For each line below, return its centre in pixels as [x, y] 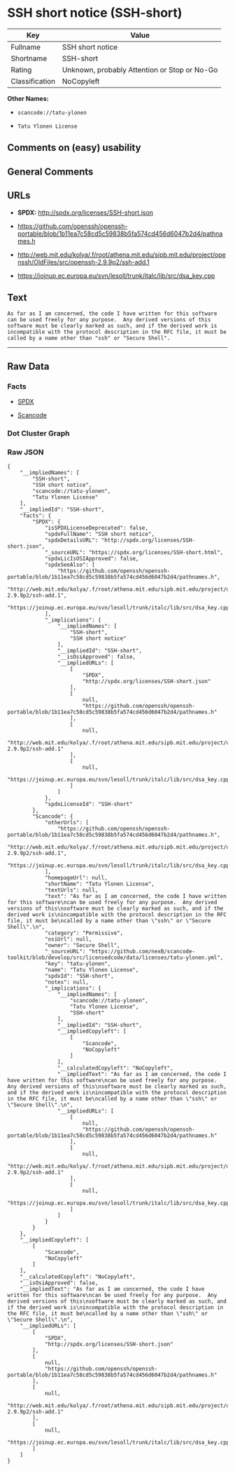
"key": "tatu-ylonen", [78, 964]
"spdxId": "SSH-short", [79, 976]
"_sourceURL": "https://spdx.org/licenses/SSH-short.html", [134, 553]
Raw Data [29, 366]
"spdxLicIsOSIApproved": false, [92, 559]
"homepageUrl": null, [76, 878]
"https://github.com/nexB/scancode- [142, 952]
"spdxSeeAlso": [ [70, 565]
